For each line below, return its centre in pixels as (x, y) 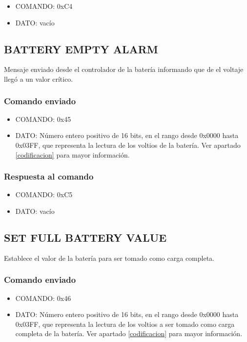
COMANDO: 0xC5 (44, 194)
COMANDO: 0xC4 (44, 6)
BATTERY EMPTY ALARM (81, 49)
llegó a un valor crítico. (39, 79)
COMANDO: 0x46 (43, 298)
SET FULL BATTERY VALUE (85, 237)
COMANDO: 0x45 (43, 119)
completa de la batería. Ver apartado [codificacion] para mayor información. (129, 333)
